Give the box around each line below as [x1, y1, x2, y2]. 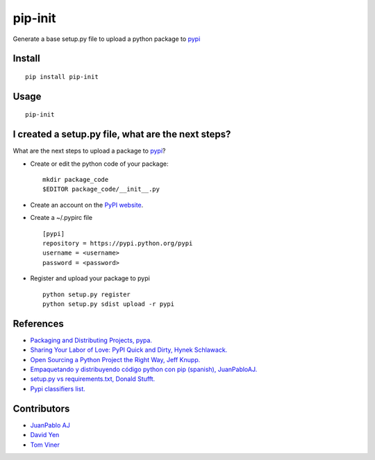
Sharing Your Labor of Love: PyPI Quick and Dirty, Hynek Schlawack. [30, 346, 228, 354]
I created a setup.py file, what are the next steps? [12, 128, 231, 140]
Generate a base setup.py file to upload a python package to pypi [12, 35, 201, 43]
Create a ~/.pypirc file [30, 214, 93, 222]
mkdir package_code [42, 176, 109, 184]
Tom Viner [30, 441, 60, 449]
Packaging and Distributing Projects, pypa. [30, 336, 153, 344]
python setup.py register [42, 290, 131, 298]
